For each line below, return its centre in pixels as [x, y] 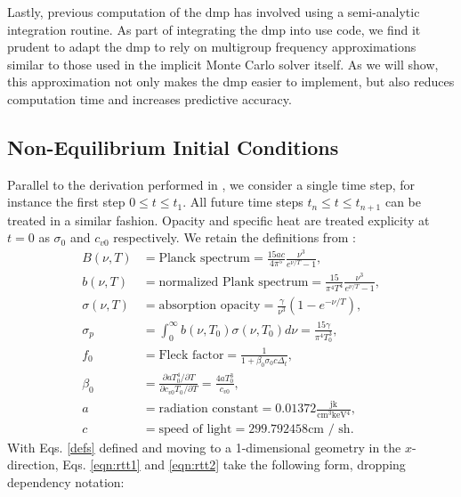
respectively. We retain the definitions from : [235, 237]
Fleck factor [191, 355]
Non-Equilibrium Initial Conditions [173, 147]
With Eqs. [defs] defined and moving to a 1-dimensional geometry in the [204, 447]
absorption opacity [210, 306]
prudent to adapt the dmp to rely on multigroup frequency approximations [212, 47]
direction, [33, 464]
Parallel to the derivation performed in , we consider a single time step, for [211, 184]
